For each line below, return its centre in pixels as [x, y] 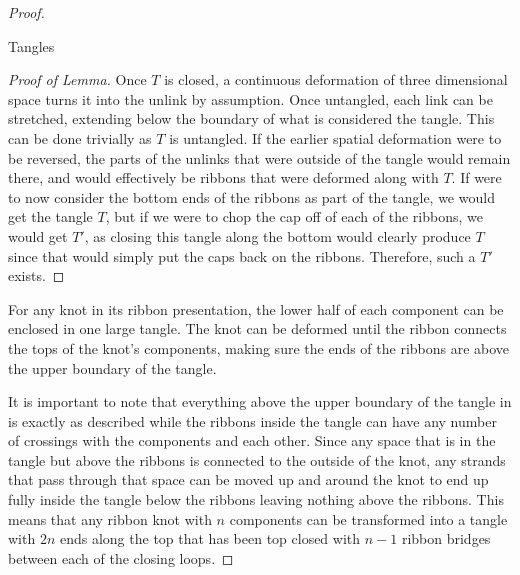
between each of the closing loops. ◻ [121, 557]
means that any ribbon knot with [110, 518]
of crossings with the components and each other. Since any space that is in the [252, 440]
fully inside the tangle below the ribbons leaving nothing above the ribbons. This [256, 499]
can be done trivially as [80, 137]
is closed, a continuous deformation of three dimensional [336, 79]
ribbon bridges [446, 538]
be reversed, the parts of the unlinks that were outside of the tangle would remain [259, 157]
